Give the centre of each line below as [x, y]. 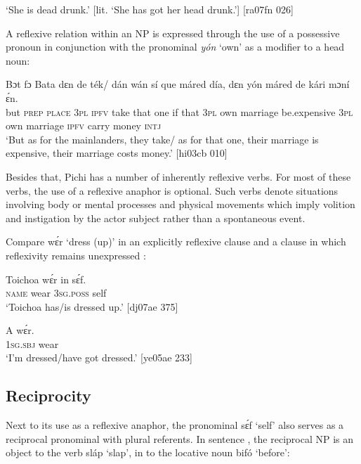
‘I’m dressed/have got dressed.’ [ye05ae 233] [99, 357]
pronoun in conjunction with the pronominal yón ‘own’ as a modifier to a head [175, 47]
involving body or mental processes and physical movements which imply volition [180, 204]
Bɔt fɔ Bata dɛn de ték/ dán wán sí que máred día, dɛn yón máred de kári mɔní [178, 84]
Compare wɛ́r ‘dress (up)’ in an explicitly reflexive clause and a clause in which [176, 241]
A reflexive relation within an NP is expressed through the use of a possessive [173, 33]
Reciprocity [48, 395]
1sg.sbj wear [32, 343]
